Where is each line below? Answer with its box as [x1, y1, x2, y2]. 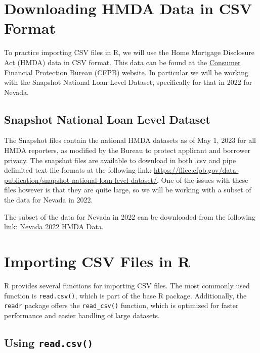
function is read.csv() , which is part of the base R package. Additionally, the [4, 290, 247, 300]
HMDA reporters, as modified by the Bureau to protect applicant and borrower [4, 145, 250, 156]
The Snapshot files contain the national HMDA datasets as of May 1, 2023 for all [4, 135, 256, 145]
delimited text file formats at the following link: [4, 165, 152, 175]
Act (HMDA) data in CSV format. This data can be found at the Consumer [4, 57, 241, 67]
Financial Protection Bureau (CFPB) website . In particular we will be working [4, 67, 248, 77]
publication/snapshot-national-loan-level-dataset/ [4, 174, 157, 185]
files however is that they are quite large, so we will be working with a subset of [4, 184, 251, 195]
